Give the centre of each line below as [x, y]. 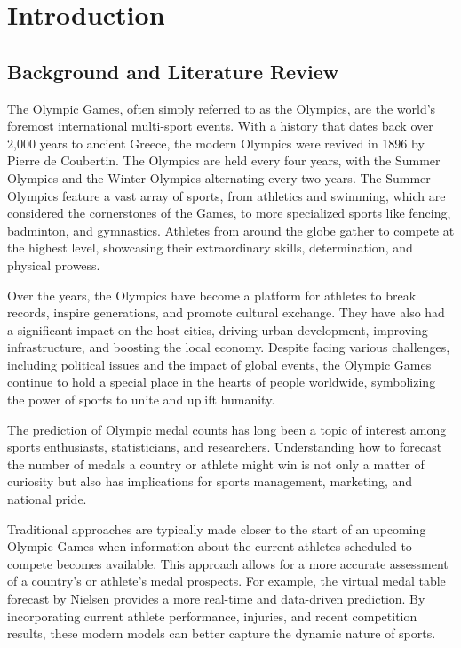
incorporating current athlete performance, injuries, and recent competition [212, 616]
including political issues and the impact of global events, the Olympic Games [219, 364]
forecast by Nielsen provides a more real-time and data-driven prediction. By [216, 599]
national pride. [47, 499]
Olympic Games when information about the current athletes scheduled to [210, 546]
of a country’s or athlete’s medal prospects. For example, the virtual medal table [227, 581]
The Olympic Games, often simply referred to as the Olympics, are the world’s [222, 108]
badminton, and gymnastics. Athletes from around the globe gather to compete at [231, 230]
